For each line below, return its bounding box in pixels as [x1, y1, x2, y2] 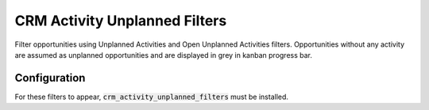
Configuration [14, 71, 86, 85]
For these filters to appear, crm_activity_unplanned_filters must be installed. [14, 92, 289, 101]
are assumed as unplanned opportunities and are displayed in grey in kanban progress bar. [14, 50, 313, 59]
